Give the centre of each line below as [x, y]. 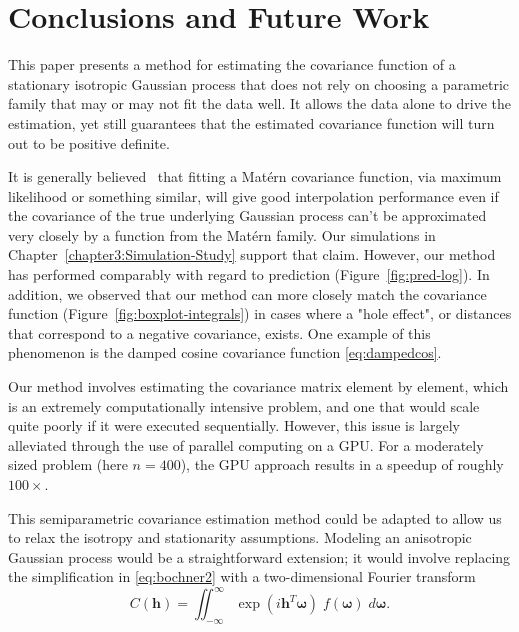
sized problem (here [68, 464]
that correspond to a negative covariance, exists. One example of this [219, 332]
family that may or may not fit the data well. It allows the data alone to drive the [259, 103]
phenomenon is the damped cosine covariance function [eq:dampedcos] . [225, 352]
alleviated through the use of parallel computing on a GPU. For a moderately [246, 444]
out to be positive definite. [89, 142]
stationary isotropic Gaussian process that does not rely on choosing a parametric [259, 83]
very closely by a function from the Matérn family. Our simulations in [222, 234]
